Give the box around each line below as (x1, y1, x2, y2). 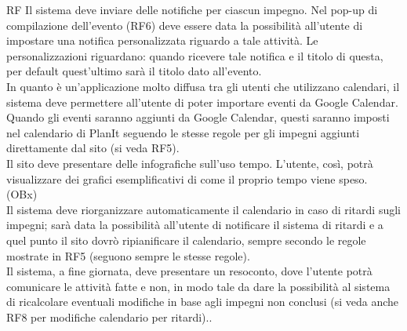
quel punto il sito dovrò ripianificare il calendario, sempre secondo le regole (6, 231, 366, 248)
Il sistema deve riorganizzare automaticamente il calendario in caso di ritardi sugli (6, 201, 401, 217)
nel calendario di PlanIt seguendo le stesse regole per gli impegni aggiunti (6, 124, 360, 140)
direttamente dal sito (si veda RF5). (6, 140, 180, 156)
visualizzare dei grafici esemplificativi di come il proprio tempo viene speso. (6, 170, 368, 187)
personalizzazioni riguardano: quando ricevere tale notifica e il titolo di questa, (6, 47, 383, 64)
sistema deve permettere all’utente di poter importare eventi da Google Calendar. (6, 93, 398, 110)
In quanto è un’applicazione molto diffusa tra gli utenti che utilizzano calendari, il (6, 78, 400, 94)
